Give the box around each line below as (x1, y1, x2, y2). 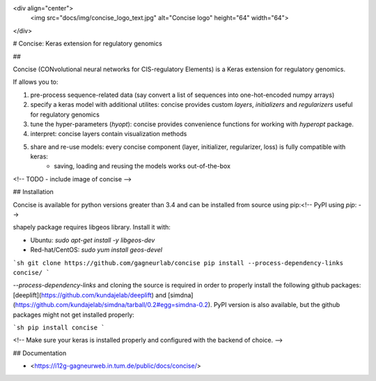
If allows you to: (13, 77, 58, 87)
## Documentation (13, 349, 67, 357)
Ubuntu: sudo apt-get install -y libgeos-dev (30, 236, 155, 244)
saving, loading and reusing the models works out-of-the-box (54, 162, 231, 170)
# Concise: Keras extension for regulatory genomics (13, 39, 163, 48)
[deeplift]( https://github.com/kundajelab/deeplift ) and (13, 290, 167, 299)
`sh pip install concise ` (13, 323, 105, 331)
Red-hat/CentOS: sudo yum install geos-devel (30, 246, 163, 254)
